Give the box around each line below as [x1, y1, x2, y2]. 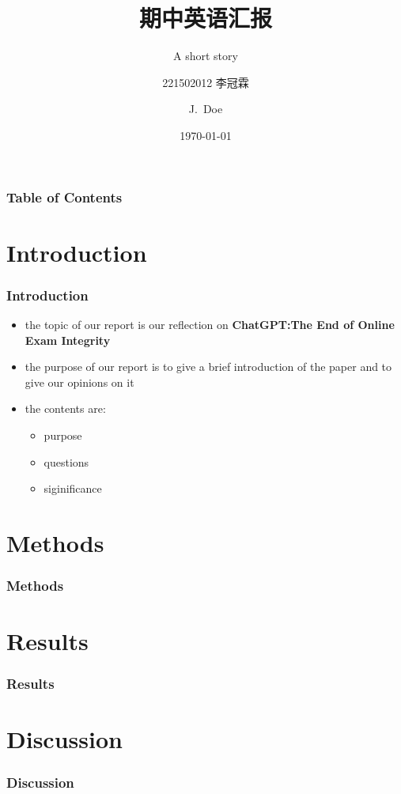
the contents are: [25, 400, 106, 417]
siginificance [44, 480, 102, 497]
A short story [173, 47, 238, 64]
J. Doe [188, 100, 223, 117]
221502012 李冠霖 [162, 74, 249, 90]
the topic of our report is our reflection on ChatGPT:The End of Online [25, 316, 395, 333]
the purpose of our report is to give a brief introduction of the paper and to [25, 358, 392, 375]
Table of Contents [6, 187, 123, 206]
